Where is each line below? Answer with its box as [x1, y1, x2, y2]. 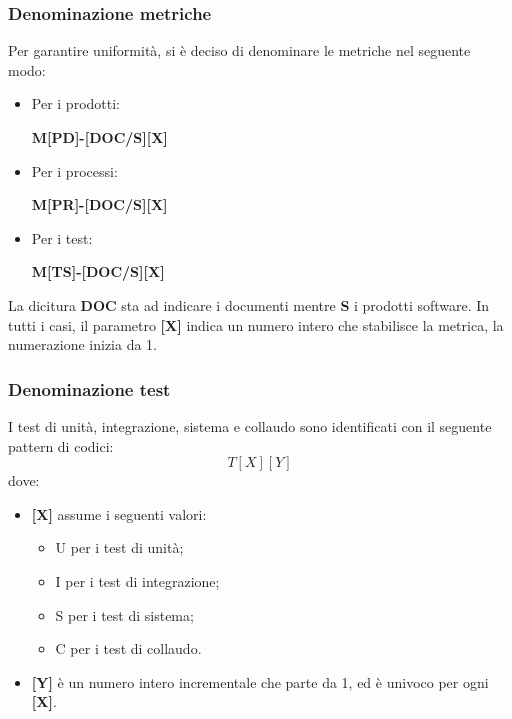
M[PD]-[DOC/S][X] [31, 127, 168, 147]
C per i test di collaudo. [55, 638, 202, 659]
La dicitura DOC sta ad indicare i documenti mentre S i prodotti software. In [8, 294, 490, 315]
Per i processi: [31, 160, 118, 181]
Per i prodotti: [31, 93, 120, 114]
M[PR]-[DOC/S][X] [31, 194, 168, 215]
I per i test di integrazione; [55, 570, 220, 591]
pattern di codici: [8, 435, 114, 456]
